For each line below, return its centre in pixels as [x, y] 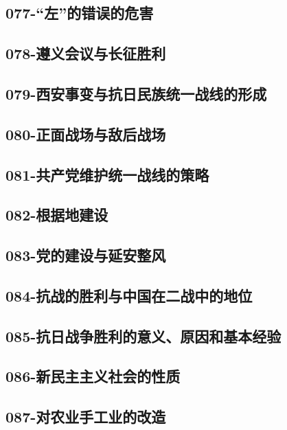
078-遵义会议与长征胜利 [86, 53]
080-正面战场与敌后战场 [86, 134]
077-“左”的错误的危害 [80, 13]
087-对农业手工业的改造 [86, 417]
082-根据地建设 [57, 215]
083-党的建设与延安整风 [86, 255]
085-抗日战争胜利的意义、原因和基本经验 [143, 336]
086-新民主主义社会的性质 [93, 376]
